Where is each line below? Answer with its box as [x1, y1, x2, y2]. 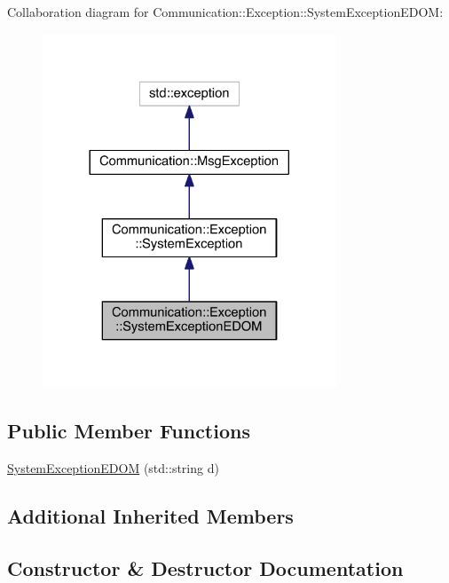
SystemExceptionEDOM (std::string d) [7, 459, 219, 477]
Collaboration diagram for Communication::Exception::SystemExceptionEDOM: [7, 3, 444, 20]
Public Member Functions [7, 417, 250, 445]
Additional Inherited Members [7, 502, 294, 530]
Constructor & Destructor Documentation [7, 554, 404, 581]
